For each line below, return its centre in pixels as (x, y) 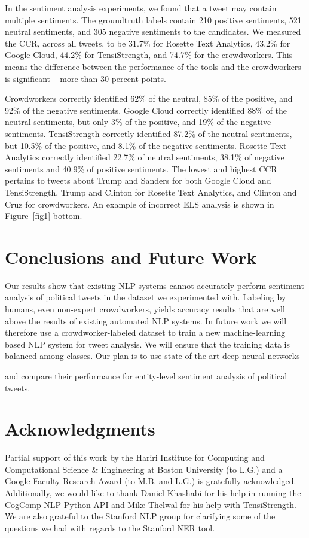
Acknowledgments (80, 429)
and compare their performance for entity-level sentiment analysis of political (146, 376)
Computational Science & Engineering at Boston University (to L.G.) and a (144, 469)
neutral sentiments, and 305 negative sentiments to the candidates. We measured (153, 31)
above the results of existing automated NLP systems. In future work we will (146, 320)
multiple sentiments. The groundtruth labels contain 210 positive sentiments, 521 (153, 19)
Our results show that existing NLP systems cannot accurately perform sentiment (154, 285)
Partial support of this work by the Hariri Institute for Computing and (135, 458)
